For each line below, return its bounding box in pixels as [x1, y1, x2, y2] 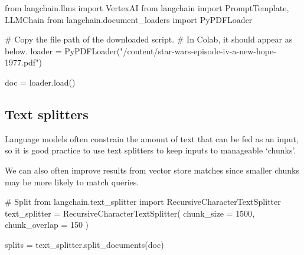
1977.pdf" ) [5, 56, 42, 68]
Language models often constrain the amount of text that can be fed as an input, [5, 132, 299, 145]
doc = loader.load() [5, 76, 76, 88]
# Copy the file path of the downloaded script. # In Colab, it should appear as [5, 33, 293, 45]
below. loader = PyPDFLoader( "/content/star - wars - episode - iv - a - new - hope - [5, 44, 276, 57]
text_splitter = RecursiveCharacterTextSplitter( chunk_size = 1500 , [5, 207, 255, 219]
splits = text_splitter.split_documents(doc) [5, 238, 164, 250]
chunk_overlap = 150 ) [5, 218, 89, 231]
